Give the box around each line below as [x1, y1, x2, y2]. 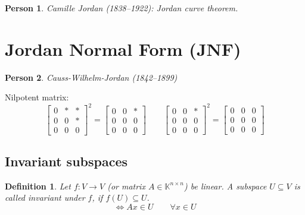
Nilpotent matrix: [5, 91, 69, 103]
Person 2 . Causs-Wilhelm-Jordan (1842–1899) [5, 71, 178, 83]
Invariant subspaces [5, 151, 128, 170]
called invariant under [5, 191, 85, 204]
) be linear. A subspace [183, 179, 267, 192]
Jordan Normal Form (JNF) [5, 36, 241, 61]
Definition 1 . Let [5, 179, 71, 192]
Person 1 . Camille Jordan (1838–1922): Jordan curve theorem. [5, 2, 238, 14]
